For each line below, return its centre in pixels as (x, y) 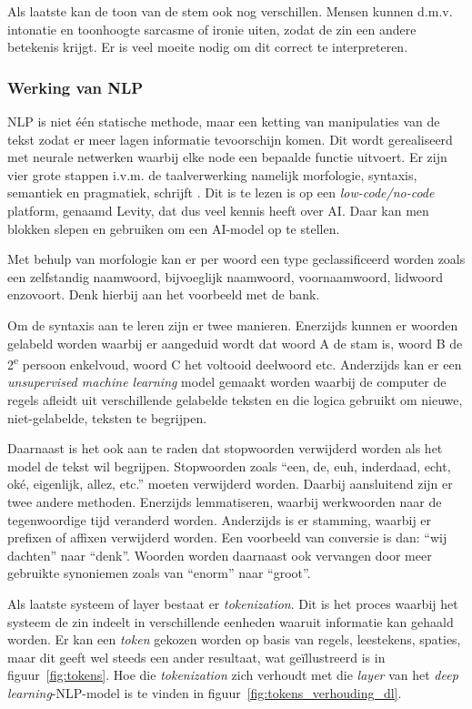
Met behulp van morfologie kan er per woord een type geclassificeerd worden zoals (236, 259)
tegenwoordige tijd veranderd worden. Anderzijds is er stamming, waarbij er (220, 519)
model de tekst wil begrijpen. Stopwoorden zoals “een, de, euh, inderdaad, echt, (229, 466)
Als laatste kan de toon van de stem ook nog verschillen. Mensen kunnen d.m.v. (230, 11)
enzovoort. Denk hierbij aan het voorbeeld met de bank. (164, 294)
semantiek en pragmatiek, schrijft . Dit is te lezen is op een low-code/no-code (221, 192)
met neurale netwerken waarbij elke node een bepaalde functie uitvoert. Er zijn (227, 157)
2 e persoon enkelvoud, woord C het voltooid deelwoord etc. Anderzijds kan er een (235, 363)
